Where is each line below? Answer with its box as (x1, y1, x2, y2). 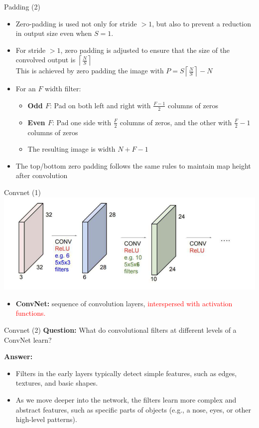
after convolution (15, 170, 68, 181)
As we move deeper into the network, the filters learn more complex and (15, 394, 237, 405)
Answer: (4, 351, 33, 362)
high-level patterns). (15, 414, 77, 425)
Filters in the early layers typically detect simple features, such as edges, (15, 368, 237, 378)
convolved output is (15, 54, 76, 65)
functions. (15, 308, 46, 318)
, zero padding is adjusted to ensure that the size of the (60, 44, 230, 55)
